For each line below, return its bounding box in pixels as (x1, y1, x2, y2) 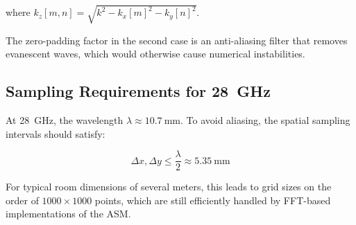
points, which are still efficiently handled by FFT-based (94, 192, 331, 207)
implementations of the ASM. (6, 206, 131, 221)
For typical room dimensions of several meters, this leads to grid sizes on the (6, 179, 332, 194)
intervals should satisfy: (6, 126, 105, 141)
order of (6, 192, 39, 207)
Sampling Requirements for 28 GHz (6, 80, 271, 102)
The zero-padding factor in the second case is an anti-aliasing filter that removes (6, 33, 348, 47)
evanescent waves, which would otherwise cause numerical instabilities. (6, 46, 305, 61)
